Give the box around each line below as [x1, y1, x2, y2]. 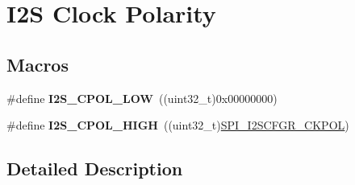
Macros [6, 51, 69, 76]
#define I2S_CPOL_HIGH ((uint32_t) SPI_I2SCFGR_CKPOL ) [6, 117, 349, 134]
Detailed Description [6, 156, 183, 181]
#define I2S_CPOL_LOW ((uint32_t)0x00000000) [6, 89, 278, 106]
